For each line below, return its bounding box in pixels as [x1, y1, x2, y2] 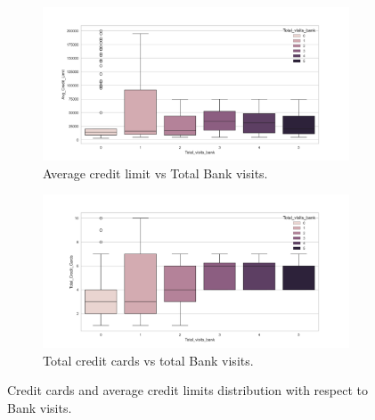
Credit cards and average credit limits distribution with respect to [7, 381, 368, 399]
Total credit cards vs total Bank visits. [43, 350, 254, 369]
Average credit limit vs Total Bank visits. [43, 163, 268, 182]
